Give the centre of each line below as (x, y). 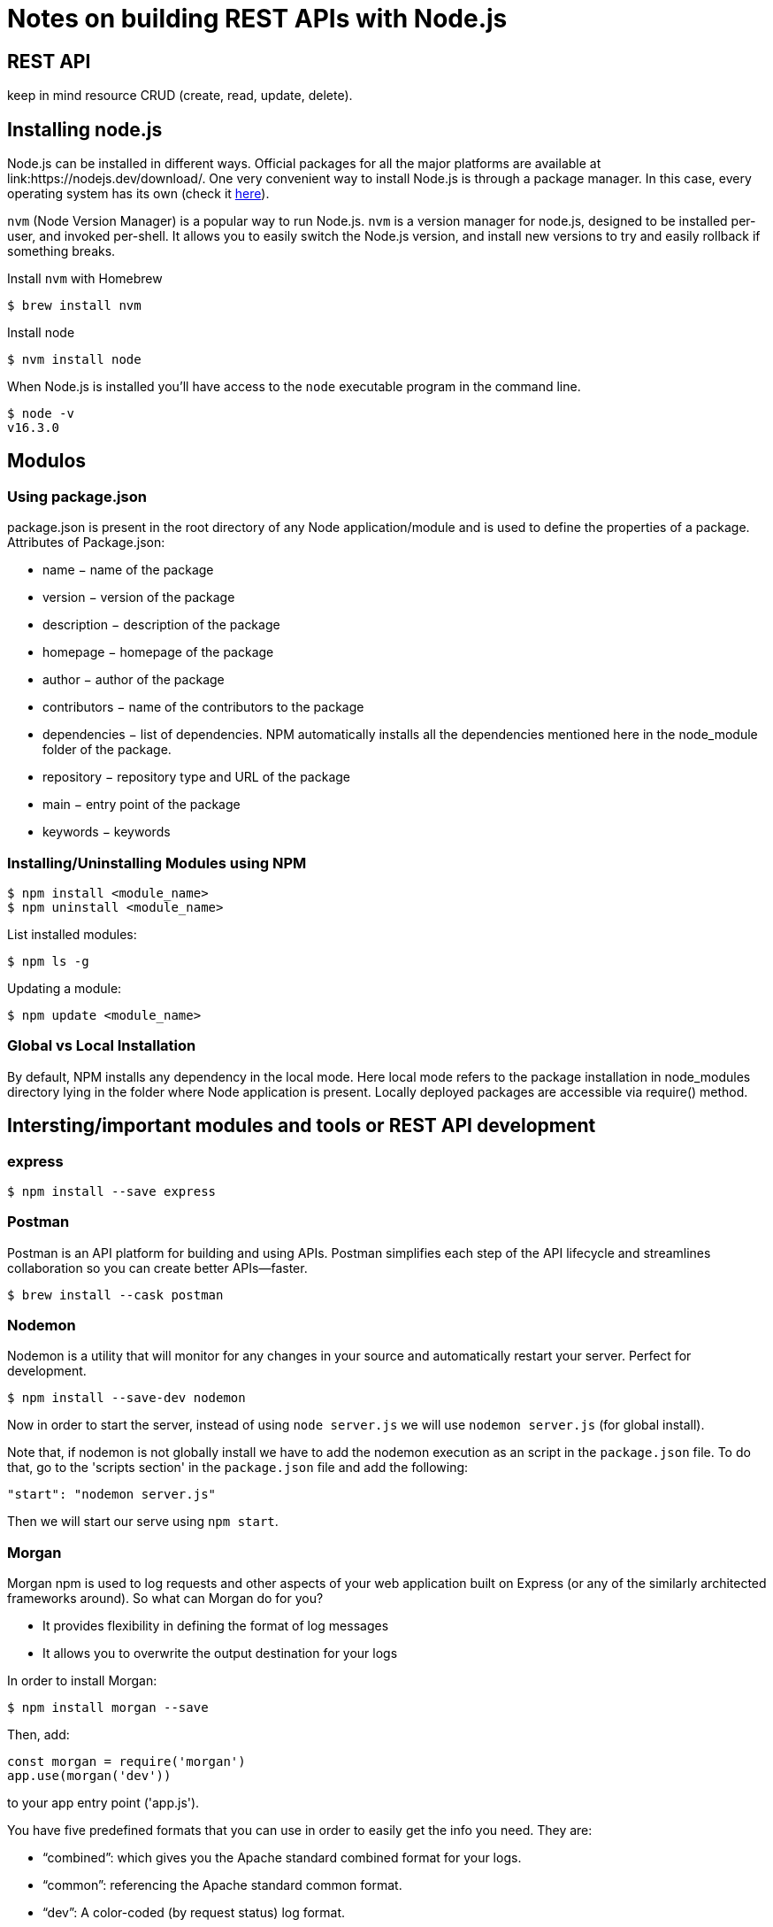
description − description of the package (161, 625)
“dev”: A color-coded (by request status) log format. (194, 1913)
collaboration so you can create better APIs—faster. (157, 1268)
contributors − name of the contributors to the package (203, 707)
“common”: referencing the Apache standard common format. (222, 1885)
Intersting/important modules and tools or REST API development (302, 1126)
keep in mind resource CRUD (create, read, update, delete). (180, 96)
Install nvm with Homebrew (85, 279)
